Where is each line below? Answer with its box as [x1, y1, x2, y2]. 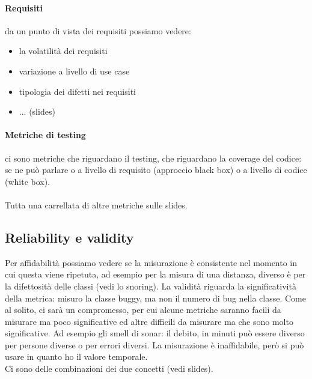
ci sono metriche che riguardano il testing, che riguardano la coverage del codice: [5, 151, 302, 164]
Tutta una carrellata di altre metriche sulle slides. [5, 198, 188, 211]
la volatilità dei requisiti [19, 44, 108, 57]
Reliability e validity [5, 228, 134, 246]
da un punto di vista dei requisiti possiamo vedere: [5, 24, 191, 37]
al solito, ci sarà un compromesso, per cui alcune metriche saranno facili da [5, 303, 281, 316]
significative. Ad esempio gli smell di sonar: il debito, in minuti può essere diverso [5, 327, 305, 339]
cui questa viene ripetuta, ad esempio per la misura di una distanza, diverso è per [5, 268, 306, 280]
